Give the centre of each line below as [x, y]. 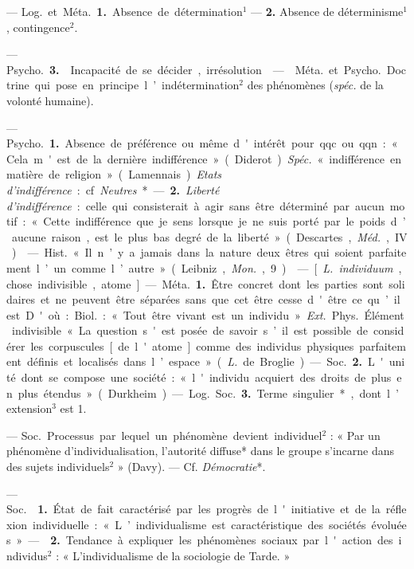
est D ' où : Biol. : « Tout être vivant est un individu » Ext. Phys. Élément [205, 314]
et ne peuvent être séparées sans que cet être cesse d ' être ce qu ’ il [220, 299]
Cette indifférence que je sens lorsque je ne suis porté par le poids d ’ [225, 221]
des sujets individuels [58, 467]
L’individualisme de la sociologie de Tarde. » [182, 555]
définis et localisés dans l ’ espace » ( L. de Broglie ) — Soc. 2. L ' [205, 361]
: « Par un [355, 435]
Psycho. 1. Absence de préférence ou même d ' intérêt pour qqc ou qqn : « [202, 143]
